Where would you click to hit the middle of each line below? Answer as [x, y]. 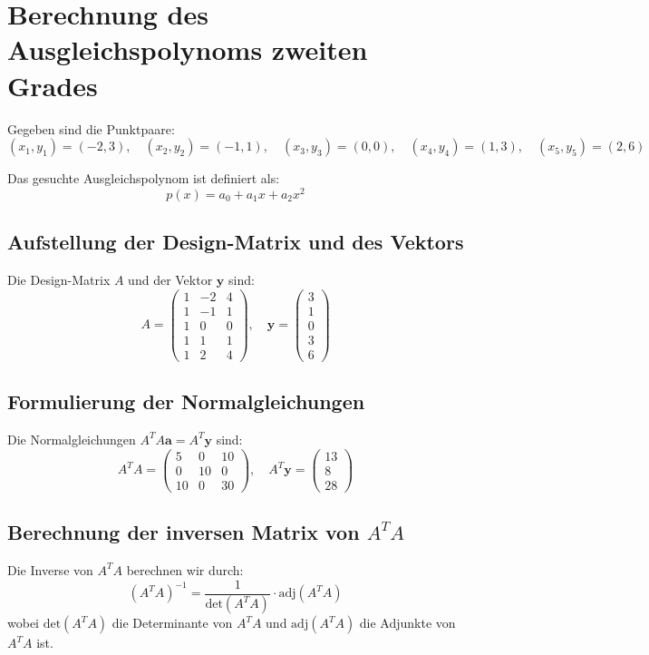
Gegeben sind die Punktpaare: [91, 128]
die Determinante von [172, 623]
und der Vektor [170, 279]
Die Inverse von [50, 569]
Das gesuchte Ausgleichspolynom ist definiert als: [144, 178]
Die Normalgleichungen [72, 439]
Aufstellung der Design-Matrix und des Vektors [236, 242]
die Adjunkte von [407, 623]
